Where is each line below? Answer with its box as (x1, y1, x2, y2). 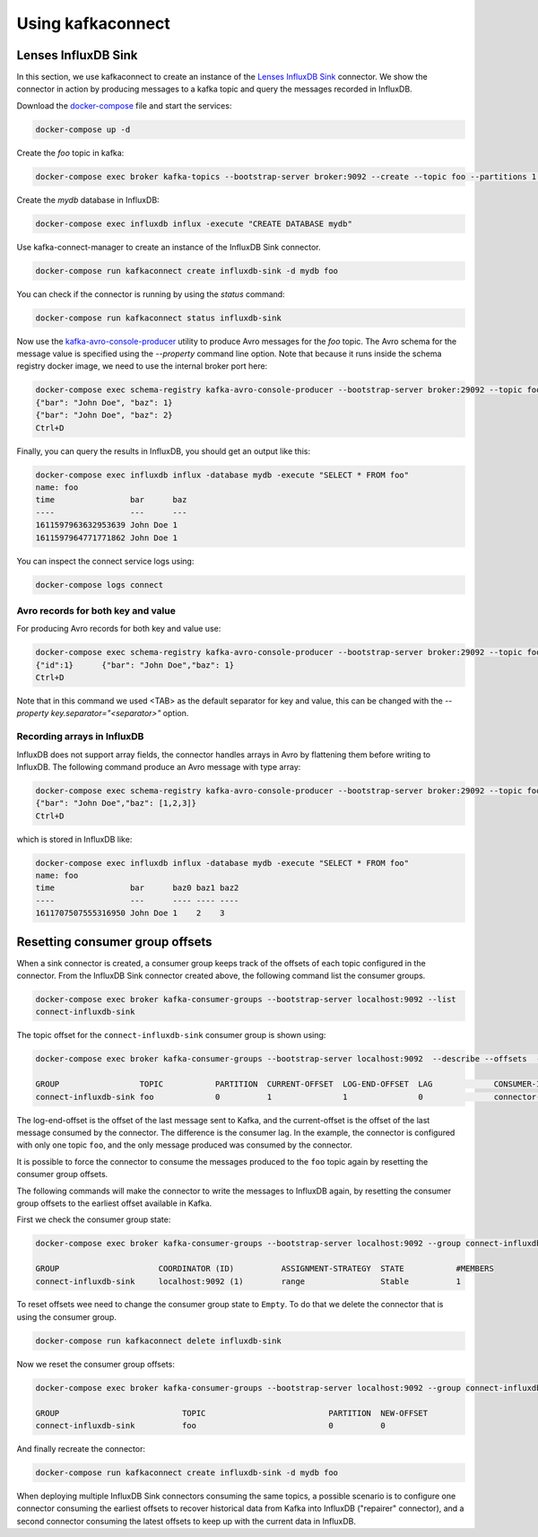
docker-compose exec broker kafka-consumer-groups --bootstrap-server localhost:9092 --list (35, 994, 456, 1005)
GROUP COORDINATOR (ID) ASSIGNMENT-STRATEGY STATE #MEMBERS (35, 1263, 495, 1274)
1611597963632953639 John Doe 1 (35, 520, 178, 530)
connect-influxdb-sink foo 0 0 (35, 1420, 386, 1430)
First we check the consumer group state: (16, 1214, 171, 1225)
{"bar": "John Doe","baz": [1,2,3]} (35, 799, 197, 808)
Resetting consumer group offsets (16, 934, 213, 949)
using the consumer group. (16, 1311, 117, 1323)
